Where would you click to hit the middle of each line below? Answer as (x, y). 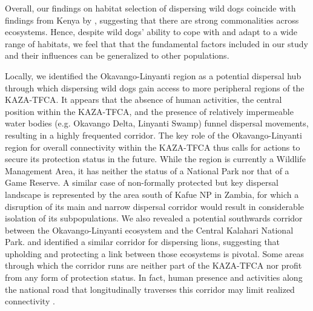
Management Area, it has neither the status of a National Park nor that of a (147, 170)
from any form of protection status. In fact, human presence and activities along (154, 277)
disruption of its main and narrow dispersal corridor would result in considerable (154, 206)
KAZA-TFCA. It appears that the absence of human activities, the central (143, 100)
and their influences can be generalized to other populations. (117, 55)
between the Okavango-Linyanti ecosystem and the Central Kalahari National (149, 230)
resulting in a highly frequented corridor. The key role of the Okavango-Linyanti (153, 135)
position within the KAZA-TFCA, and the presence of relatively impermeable (149, 111)
